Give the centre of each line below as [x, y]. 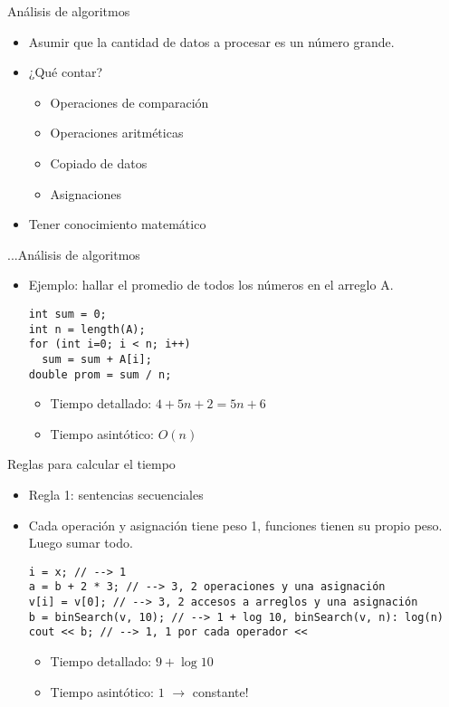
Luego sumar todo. [81, 543]
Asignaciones [86, 193]
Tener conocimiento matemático [117, 224]
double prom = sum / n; [100, 374]
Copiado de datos [99, 162]
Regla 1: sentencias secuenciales [116, 494]
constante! [220, 691]
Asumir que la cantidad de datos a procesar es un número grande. [211, 41]
